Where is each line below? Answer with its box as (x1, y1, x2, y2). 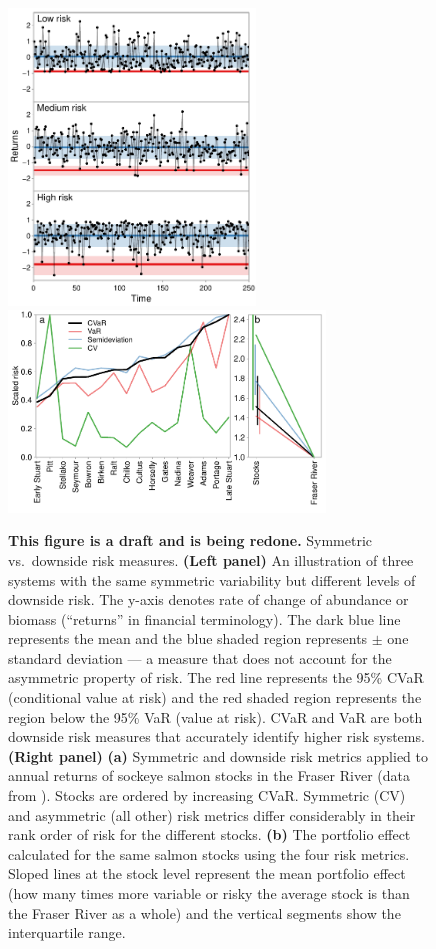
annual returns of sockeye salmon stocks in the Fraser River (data (8, 765, 410, 786)
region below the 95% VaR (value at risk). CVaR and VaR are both (8, 706, 423, 727)
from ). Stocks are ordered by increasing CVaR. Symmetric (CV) (8, 785, 406, 806)
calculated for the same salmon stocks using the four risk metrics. (8, 843, 410, 864)
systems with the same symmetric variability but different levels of (8, 569, 416, 590)
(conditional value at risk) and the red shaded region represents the (8, 687, 422, 708)
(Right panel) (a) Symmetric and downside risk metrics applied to (8, 745, 428, 766)
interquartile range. (8, 922, 126, 943)
